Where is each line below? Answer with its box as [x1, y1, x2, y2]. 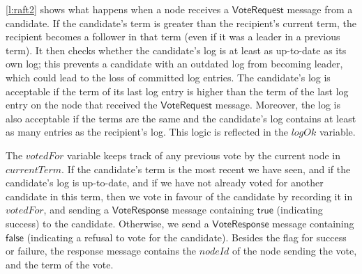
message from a [287, 2, 353, 16]
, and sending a [43, 202, 110, 217]
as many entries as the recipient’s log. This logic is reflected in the [6, 124, 288, 139]
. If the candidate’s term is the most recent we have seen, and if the [61, 161, 351, 176]
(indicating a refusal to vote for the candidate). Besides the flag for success [27, 229, 347, 244]
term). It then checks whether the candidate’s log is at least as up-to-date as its [6, 42, 347, 57]
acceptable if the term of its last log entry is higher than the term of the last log [6, 83, 349, 98]
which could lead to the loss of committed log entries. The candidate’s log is [6, 70, 331, 84]
